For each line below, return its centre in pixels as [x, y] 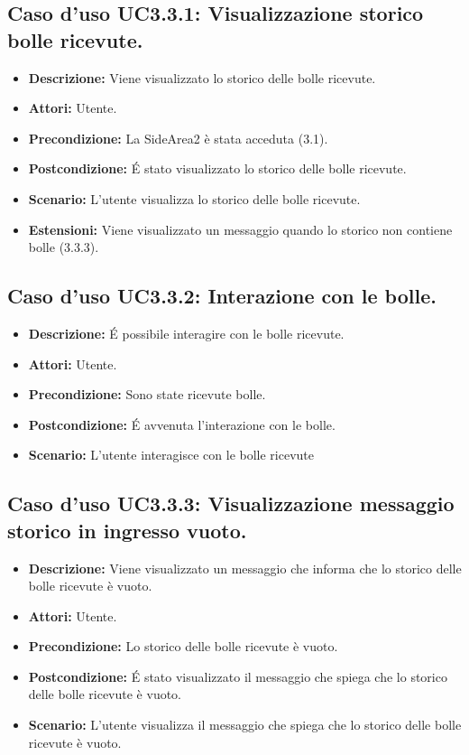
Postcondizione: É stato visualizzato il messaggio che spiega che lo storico [238, 676]
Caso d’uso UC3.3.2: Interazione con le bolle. [222, 296]
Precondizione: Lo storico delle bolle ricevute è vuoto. [183, 646]
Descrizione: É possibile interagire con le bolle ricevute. [186, 333]
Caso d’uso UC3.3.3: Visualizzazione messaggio [231, 503]
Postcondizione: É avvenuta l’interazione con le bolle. [182, 424]
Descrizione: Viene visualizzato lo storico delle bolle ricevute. [202, 77]
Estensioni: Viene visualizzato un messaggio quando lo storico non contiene [240, 229]
